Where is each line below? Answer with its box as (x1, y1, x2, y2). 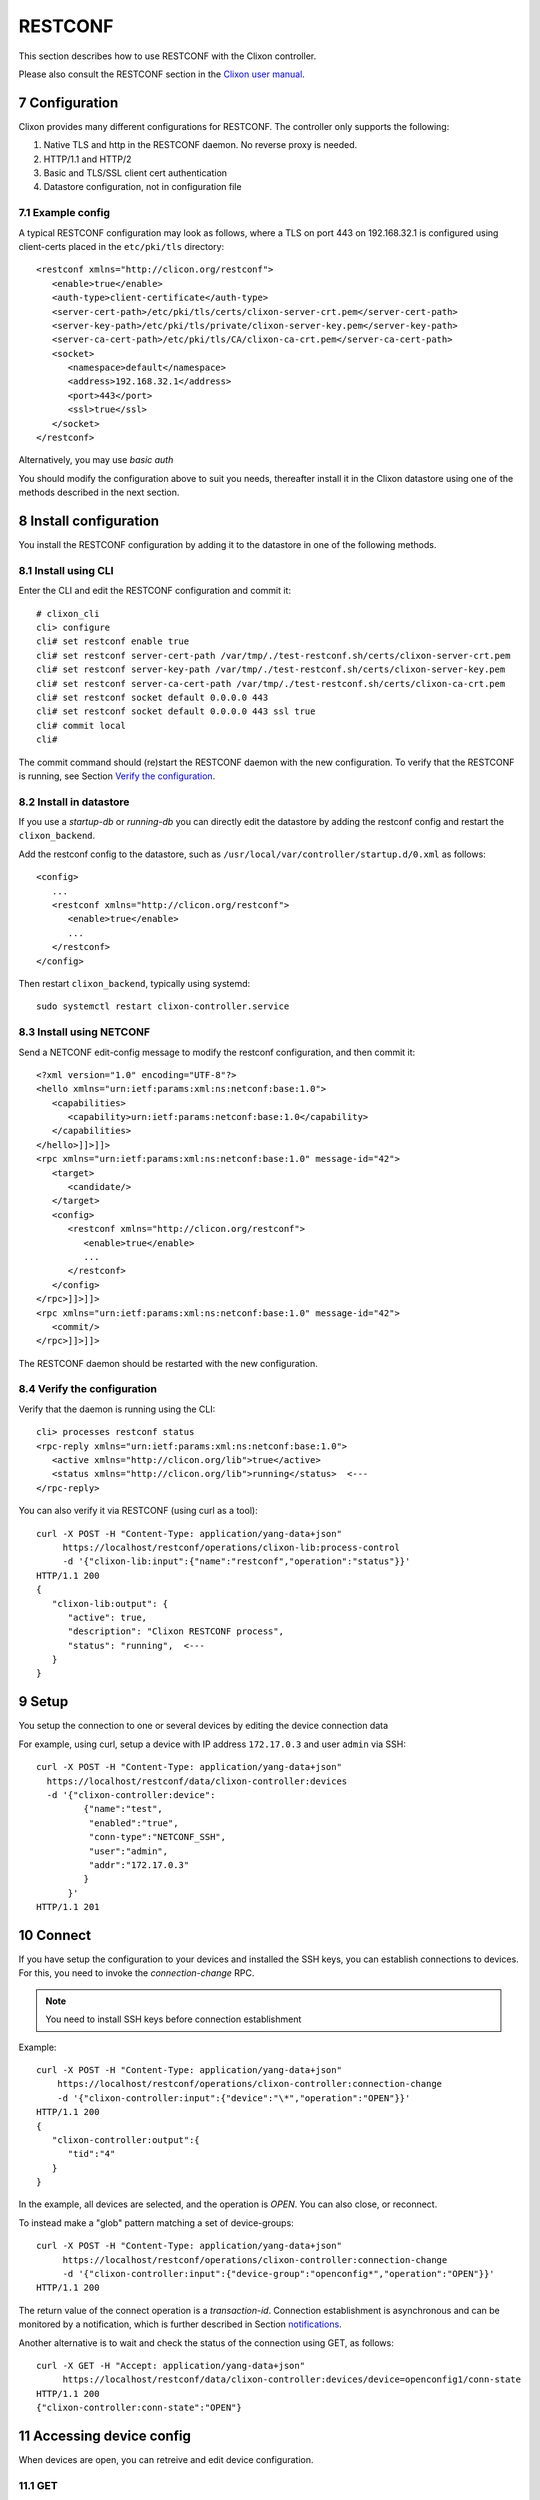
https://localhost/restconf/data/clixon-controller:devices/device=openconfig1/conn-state (62, 2374, 522, 2385)
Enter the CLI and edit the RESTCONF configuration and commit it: (18, 585, 292, 597)
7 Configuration (18, 94, 119, 111)
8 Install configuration (18, 513, 160, 529)
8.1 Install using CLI (18, 563, 114, 577)
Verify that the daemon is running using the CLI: (18, 1403, 216, 1415)
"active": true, (67, 1611, 148, 1623)
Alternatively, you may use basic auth (18, 454, 174, 466)
